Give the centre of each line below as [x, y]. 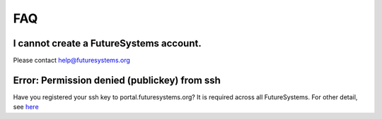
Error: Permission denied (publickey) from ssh [117, 80]
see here [26, 107]
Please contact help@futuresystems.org [72, 61]
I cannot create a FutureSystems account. [107, 43]
